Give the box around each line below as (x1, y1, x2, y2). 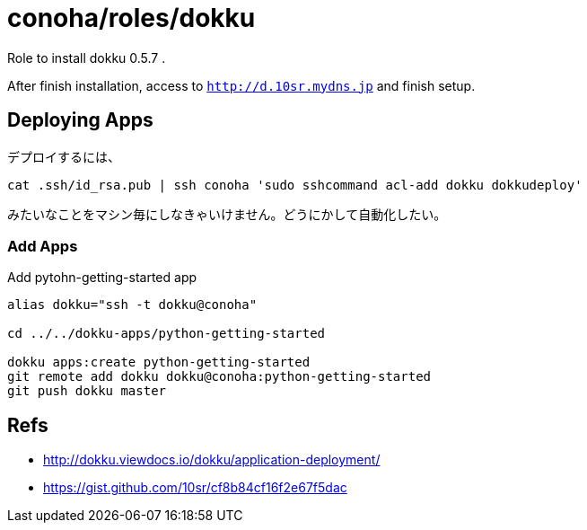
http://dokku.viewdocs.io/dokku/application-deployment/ (43, 452, 381, 468)
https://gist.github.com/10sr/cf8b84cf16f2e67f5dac (43, 480, 347, 496)
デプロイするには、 (7, 148, 120, 164)
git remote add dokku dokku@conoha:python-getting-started (7, 369, 432, 384)
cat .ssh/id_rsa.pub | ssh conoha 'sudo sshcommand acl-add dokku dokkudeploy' (7, 177, 583, 192)
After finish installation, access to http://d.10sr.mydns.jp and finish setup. (7, 77, 476, 93)
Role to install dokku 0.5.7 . (7, 49, 166, 66)
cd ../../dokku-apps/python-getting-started (7, 326, 326, 341)
